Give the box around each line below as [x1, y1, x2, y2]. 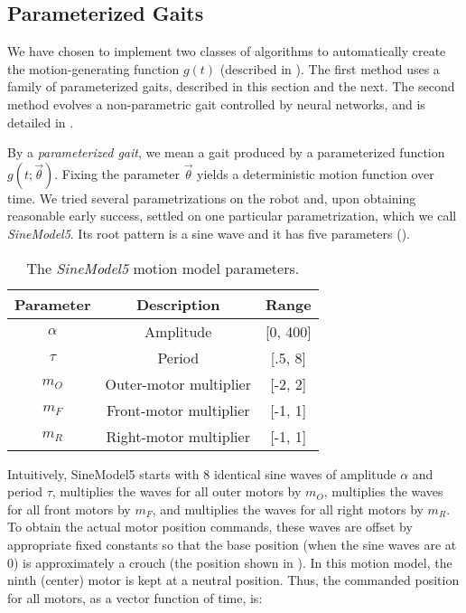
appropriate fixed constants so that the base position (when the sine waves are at [7, 534, 457, 553]
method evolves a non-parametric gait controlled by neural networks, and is [7, 94, 425, 113]
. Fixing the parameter [54, 164, 180, 183]
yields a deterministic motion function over [197, 164, 434, 183]
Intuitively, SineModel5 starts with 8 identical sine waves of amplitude [7, 464, 396, 483]
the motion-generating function [7, 59, 180, 78]
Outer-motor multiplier [105, 373, 251, 394]
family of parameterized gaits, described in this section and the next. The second [7, 77, 455, 96]
